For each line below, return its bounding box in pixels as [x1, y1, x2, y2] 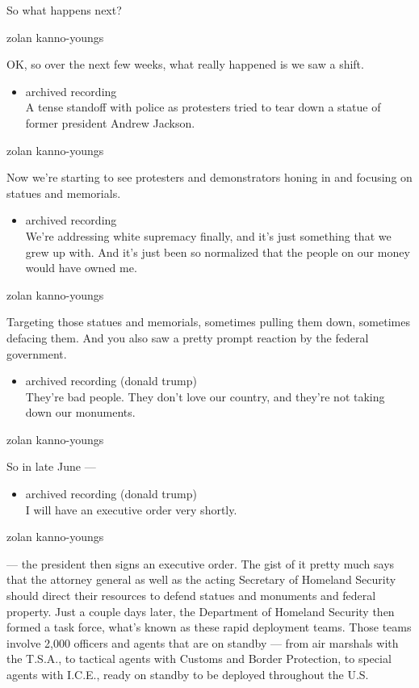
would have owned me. [25, 259, 137, 276]
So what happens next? [6, 2, 122, 18]
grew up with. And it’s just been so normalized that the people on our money [25, 243, 410, 260]
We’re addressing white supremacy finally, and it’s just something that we [25, 227, 392, 244]
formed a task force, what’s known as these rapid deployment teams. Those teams [6, 619, 412, 636]
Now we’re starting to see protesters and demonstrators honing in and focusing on [6, 169, 413, 186]
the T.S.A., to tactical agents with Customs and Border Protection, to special [6, 650, 392, 667]
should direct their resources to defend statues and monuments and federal [6, 587, 376, 604]
